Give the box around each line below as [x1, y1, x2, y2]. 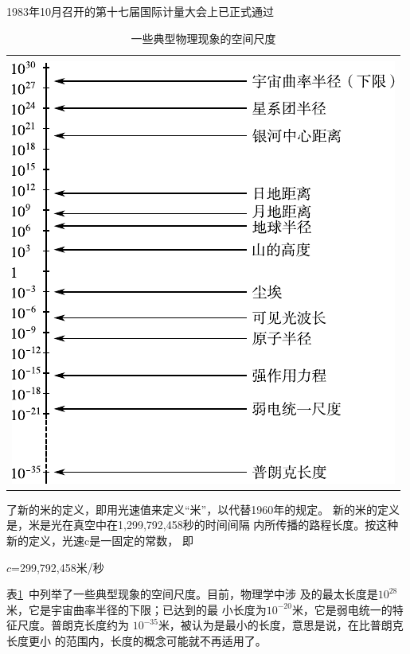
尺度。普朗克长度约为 [17, 617, 129, 633]
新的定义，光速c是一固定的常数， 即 [6, 531, 193, 548]
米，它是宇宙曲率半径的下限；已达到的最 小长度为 [6, 601, 267, 617]
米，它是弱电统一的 [291, 601, 392, 617]
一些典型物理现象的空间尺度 [131, 29, 276, 46]
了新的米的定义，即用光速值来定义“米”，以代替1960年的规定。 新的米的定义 [6, 500, 400, 517]
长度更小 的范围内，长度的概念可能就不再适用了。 [6, 632, 267, 648]
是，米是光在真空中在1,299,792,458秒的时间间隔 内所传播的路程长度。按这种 [6, 516, 399, 533]
